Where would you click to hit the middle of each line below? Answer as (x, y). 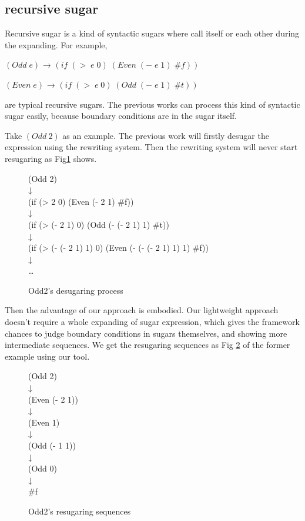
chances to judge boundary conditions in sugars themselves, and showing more (146, 333)
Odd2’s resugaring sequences (80, 511)
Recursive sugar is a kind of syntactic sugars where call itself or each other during (152, 33)
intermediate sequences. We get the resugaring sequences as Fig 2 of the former (148, 345)
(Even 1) (44, 422)
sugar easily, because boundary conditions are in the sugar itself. (121, 116)
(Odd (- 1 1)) (52, 445)
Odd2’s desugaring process (76, 290)
